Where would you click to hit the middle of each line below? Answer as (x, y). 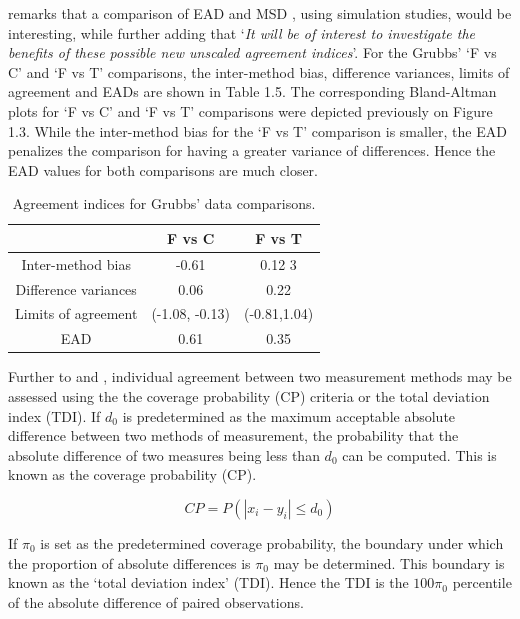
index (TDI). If (54, 415)
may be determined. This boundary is (389, 562)
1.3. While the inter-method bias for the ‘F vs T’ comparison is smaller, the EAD (257, 130)
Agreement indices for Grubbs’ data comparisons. (164, 203)
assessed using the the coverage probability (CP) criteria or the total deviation (249, 396)
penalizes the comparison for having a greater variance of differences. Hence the (252, 150)
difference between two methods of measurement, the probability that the (233, 435)
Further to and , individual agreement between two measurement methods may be (260, 376)
